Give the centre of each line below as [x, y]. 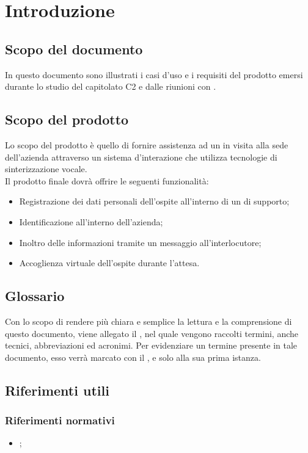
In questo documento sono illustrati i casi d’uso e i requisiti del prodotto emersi [154, 74]
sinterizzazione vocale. [46, 169]
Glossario [35, 296]
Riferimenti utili [57, 390]
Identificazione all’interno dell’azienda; [91, 221]
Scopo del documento [74, 49]
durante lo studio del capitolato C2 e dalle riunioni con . [111, 86]
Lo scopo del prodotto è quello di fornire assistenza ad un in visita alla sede [147, 144]
